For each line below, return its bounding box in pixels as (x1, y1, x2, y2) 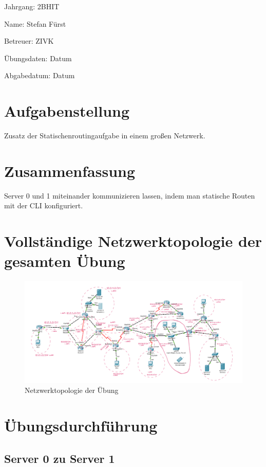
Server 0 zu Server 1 (4, 450, 115, 466)
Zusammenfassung (4, 160, 136, 181)
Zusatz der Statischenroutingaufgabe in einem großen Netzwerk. (4, 130, 205, 141)
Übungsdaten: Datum (4, 52, 72, 63)
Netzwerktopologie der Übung (25, 385, 119, 396)
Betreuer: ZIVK (4, 35, 54, 46)
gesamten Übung (4, 250, 125, 272)
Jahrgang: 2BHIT (4, 1, 60, 11)
